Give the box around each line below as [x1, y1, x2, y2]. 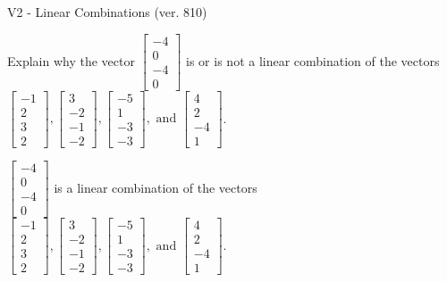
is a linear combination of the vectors [54, 178, 257, 196]
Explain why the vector [7, 51, 135, 70]
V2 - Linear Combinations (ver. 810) [7, 3, 207, 21]
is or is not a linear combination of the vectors [186, 51, 440, 70]
